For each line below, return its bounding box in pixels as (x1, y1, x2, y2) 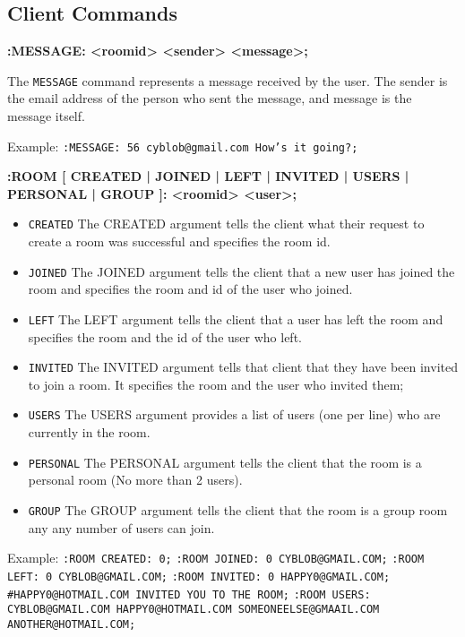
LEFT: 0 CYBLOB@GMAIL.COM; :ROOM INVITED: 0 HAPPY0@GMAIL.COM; (7, 570, 391, 583)
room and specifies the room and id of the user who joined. (28, 280, 353, 298)
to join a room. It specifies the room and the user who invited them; (28, 374, 404, 393)
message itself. (7, 107, 85, 125)
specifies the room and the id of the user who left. (28, 327, 302, 346)
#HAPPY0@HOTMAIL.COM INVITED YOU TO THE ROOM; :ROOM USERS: (7, 588, 371, 601)
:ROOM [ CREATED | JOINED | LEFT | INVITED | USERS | (7, 167, 409, 185)
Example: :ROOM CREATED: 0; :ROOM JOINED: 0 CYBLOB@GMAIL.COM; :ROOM (7, 548, 425, 567)
